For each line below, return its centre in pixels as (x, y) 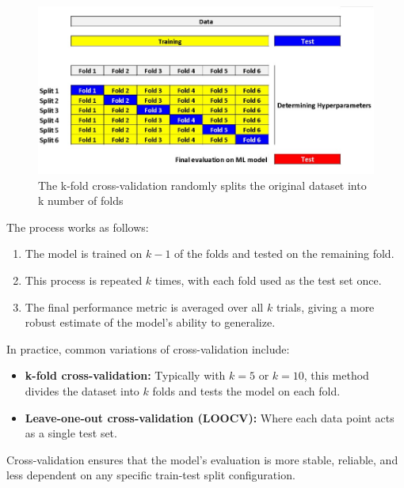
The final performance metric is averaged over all (144, 306)
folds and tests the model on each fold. (246, 390)
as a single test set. (71, 433)
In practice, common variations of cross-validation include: (148, 348)
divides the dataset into (82, 390)
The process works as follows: (78, 227)
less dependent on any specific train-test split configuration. (151, 475)
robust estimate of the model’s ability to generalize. (150, 322)
